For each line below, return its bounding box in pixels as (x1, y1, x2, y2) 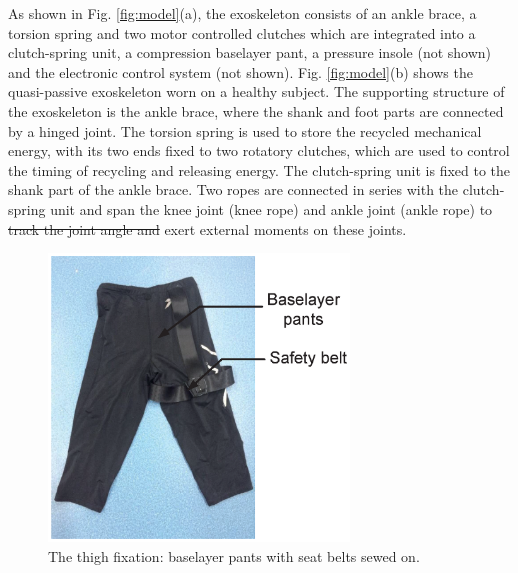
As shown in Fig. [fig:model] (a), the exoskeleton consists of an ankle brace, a (8, 3, 477, 23)
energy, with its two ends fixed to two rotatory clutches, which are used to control (8, 140, 510, 161)
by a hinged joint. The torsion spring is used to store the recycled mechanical (8, 120, 482, 141)
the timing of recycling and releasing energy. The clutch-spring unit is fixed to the (8, 159, 511, 180)
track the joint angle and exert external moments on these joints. (8, 218, 407, 239)
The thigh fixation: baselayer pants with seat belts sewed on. (48, 545, 420, 566)
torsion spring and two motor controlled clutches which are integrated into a (8, 22, 476, 43)
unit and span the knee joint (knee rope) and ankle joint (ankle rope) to (50, 198, 493, 219)
